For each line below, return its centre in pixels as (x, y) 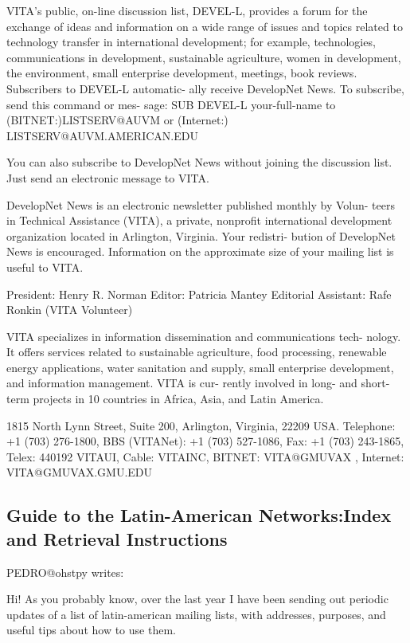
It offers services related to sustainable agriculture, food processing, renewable (197, 352)
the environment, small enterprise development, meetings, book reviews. (182, 73)
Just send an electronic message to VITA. (108, 177)
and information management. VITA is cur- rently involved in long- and (182, 383)
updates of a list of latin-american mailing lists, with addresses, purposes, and (196, 614)
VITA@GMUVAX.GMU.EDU (80, 472)
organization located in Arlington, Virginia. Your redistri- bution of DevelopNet (201, 235)
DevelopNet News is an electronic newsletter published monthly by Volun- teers (201, 204)
